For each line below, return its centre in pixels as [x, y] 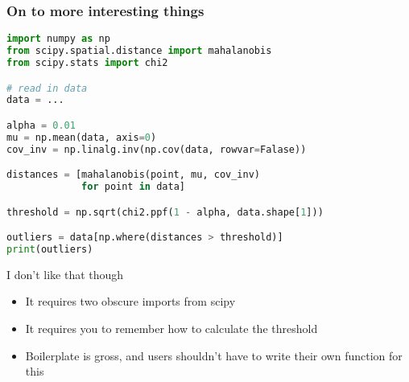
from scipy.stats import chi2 [87, 62]
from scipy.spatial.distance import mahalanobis [139, 51]
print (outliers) [50, 249]
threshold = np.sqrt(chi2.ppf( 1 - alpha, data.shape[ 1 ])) [165, 212]
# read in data [47, 88]
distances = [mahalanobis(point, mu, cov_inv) [134, 175]
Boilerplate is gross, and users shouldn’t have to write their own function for [214, 355]
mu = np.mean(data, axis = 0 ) [82, 137]
